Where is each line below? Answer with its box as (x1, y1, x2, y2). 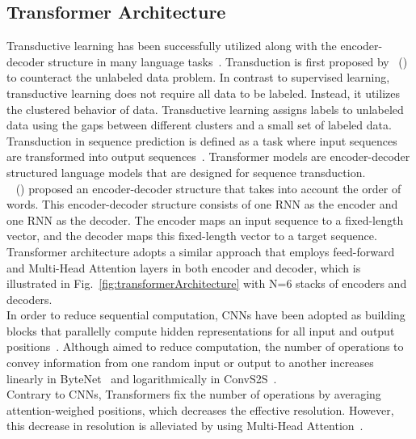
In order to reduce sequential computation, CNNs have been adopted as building (6, 306, 405, 323)
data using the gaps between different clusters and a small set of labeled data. (6, 116, 392, 133)
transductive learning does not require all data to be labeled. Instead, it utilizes (6, 84, 400, 101)
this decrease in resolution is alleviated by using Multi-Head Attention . (6, 417, 363, 434)
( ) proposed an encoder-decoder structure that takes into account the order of (15, 179, 401, 196)
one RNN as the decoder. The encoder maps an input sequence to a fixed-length (6, 211, 404, 228)
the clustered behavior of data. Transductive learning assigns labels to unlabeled (6, 100, 404, 117)
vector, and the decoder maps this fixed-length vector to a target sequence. (6, 227, 377, 244)
